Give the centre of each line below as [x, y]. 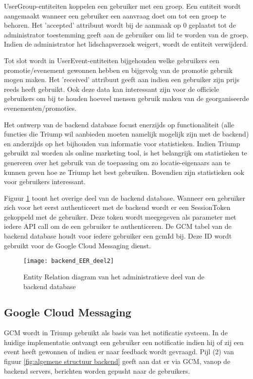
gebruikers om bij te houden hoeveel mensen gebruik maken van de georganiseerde [126, 98]
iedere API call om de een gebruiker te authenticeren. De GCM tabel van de [118, 226]
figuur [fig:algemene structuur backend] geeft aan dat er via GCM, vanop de [117, 361]
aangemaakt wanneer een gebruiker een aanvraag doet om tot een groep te [115, 15]
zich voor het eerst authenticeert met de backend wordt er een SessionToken [117, 207]
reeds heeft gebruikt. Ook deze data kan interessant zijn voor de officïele [112, 89]
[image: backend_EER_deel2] [69, 261]
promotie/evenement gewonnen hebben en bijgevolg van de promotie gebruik [118, 70]
